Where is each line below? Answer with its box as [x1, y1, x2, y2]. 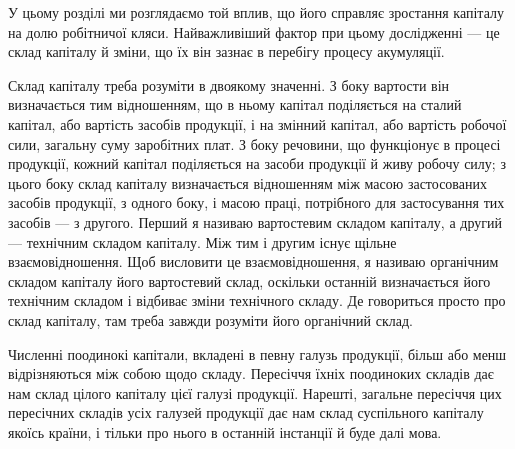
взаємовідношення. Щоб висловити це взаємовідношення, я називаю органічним [8, 251, 499, 272]
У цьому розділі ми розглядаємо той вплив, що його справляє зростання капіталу [8, 2, 504, 22]
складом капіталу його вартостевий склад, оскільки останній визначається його [8, 270, 491, 291]
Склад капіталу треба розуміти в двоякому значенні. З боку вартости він [8, 74, 450, 95]
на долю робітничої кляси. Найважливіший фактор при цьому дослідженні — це [8, 21, 500, 42]
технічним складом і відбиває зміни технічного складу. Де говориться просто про [8, 290, 506, 311]
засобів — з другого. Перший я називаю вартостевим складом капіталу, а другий [8, 211, 502, 232]
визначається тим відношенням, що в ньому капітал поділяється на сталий [8, 94, 462, 115]
